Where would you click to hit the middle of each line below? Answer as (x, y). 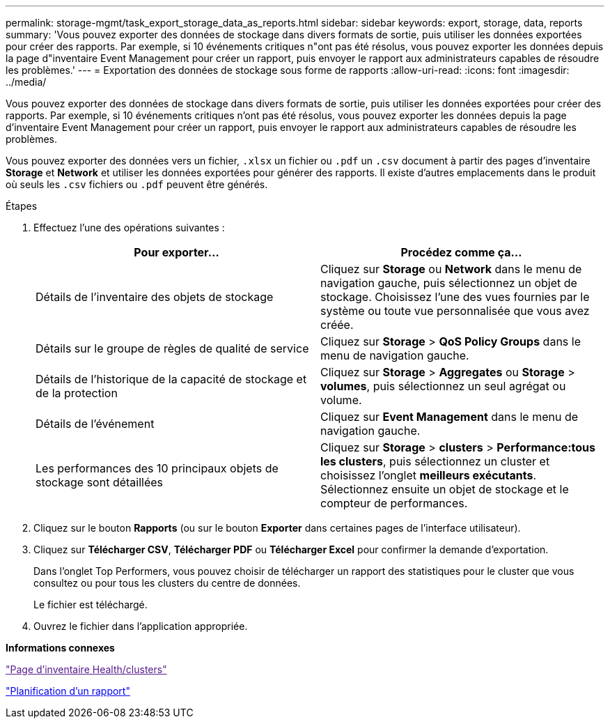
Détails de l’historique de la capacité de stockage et (171, 379)
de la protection (77, 393)
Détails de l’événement (95, 424)
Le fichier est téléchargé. (91, 604)
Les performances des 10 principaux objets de (157, 468)
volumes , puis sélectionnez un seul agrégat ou (443, 386)
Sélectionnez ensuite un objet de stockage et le (445, 489)
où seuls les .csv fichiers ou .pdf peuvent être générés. (137, 184)
